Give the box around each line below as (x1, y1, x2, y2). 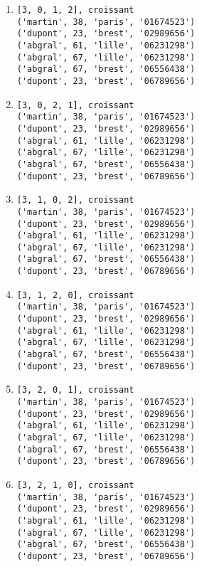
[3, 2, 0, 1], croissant (16, 385, 134, 396)
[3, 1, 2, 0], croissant (16, 290, 134, 300)
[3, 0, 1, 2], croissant (16, 5, 134, 15)
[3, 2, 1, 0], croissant (16, 479, 134, 490)
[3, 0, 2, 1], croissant (16, 100, 134, 110)
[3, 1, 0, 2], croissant (16, 195, 134, 206)
